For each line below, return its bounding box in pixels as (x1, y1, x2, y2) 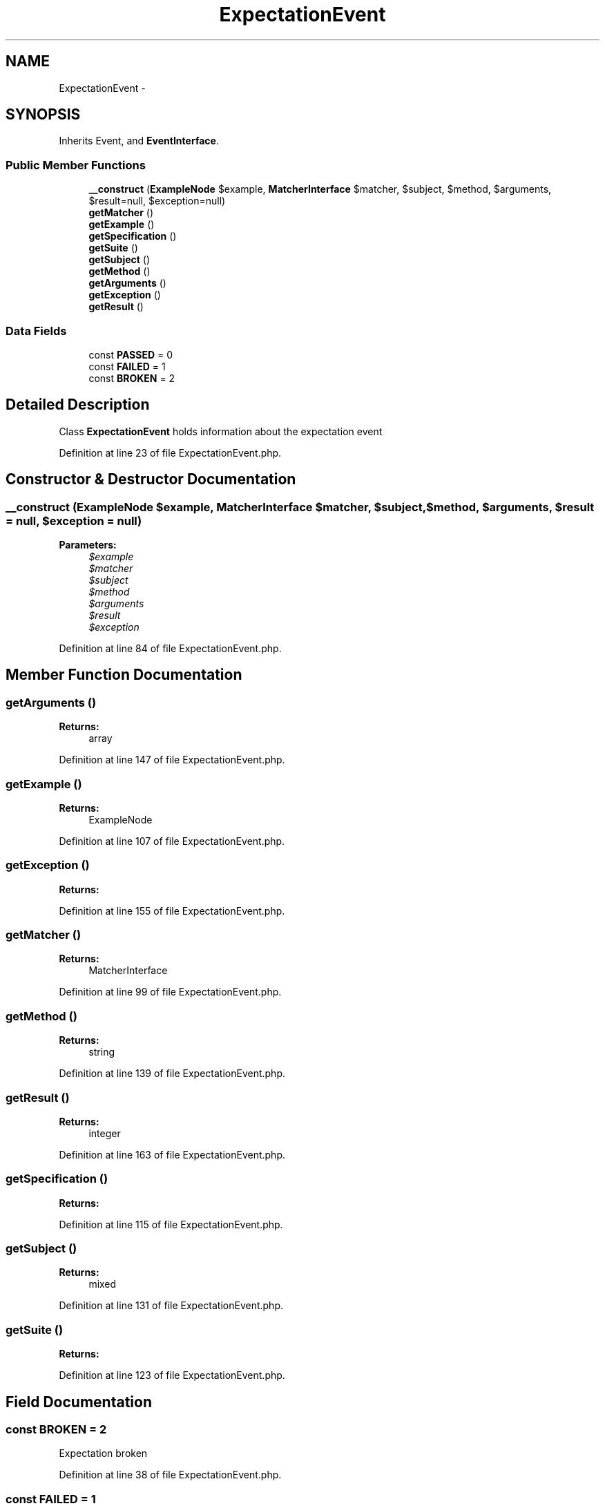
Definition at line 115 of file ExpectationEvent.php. (59, 1218, 283, 1230)
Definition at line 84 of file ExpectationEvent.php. (59, 642, 282, 654)
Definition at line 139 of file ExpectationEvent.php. (59, 1067, 285, 1080)
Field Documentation (6, 1393, 152, 1411)
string (88, 1046, 115, 1058)
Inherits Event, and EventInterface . (59, 135, 219, 147)
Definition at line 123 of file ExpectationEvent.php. (59, 1369, 285, 1382)
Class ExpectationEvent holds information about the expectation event (59, 425, 383, 437)
